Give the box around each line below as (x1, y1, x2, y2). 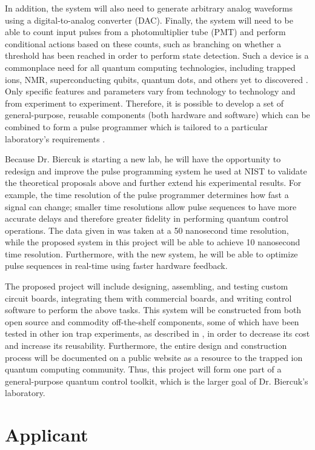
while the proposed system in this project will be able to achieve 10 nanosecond (5, 236, 300, 248)
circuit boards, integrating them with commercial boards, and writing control (5, 291, 292, 304)
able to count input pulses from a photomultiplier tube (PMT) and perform (5, 25, 286, 38)
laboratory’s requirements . (5, 132, 105, 145)
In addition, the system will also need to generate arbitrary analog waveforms (5, 2, 293, 14)
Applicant (5, 422, 88, 447)
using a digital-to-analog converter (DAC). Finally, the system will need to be (5, 13, 293, 26)
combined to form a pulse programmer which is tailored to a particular (5, 120, 268, 133)
